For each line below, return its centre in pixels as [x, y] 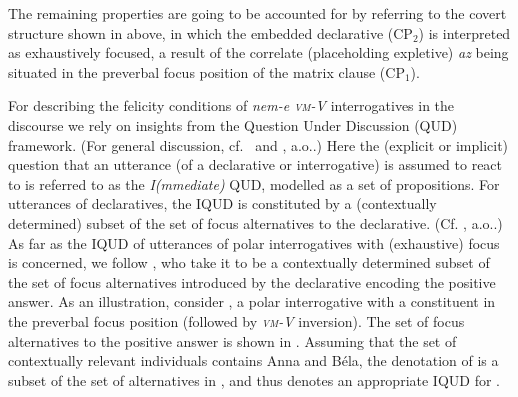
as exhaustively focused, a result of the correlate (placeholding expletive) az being [258, 52]
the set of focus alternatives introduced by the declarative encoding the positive [252, 281]
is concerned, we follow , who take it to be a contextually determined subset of [249, 262]
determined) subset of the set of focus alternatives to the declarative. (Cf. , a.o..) [255, 222]
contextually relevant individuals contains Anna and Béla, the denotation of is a [253, 360]
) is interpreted [464, 32]
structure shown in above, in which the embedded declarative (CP [210, 32]
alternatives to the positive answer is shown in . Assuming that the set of [232, 340]
